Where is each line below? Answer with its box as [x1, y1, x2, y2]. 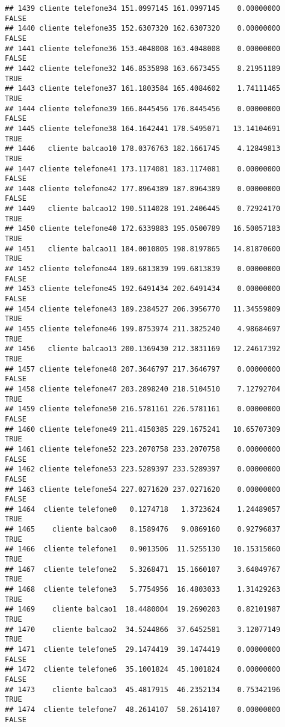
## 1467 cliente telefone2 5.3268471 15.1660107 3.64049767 [5, 565, 281, 574]
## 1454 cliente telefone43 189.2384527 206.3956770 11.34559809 [5, 304, 281, 313]
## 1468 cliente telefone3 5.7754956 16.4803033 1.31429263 [5, 585, 281, 594]
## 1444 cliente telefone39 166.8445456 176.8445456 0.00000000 [5, 104, 281, 113]
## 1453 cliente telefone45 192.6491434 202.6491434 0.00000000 [5, 284, 281, 293]
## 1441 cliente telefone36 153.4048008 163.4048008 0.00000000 [5, 44, 281, 53]
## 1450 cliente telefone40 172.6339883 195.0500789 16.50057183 [5, 224, 281, 233]
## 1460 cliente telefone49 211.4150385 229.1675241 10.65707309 [5, 425, 281, 434]
